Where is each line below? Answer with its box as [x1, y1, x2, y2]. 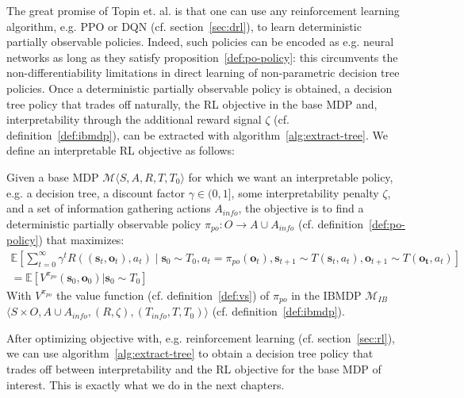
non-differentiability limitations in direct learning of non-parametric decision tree [6, 64, 400, 81]
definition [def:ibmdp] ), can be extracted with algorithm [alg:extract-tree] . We [6, 126, 388, 143]
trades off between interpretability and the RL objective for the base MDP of [6, 361, 382, 377]
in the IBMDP [291, 286, 362, 303]
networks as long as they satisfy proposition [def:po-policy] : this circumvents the [6, 48, 398, 65]
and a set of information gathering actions [6, 200, 211, 216]
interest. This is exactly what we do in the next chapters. [6, 376, 285, 392]
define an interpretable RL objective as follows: [6, 142, 236, 159]
